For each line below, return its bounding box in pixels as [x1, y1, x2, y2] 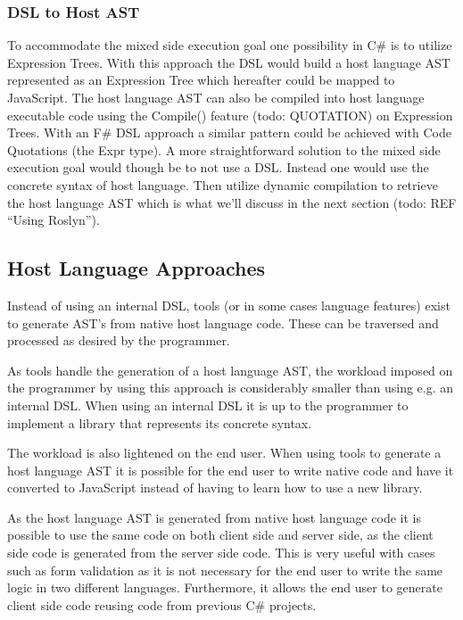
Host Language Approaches [7, 254, 265, 282]
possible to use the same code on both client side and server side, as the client [7, 525, 434, 544]
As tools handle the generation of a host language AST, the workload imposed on [7, 360, 453, 379]
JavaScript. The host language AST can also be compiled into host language [7, 88, 425, 106]
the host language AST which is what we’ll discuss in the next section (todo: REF [7, 193, 457, 211]
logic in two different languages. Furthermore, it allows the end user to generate [7, 578, 442, 597]
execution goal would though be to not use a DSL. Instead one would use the [7, 158, 429, 177]
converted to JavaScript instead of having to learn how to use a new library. [7, 478, 423, 497]
